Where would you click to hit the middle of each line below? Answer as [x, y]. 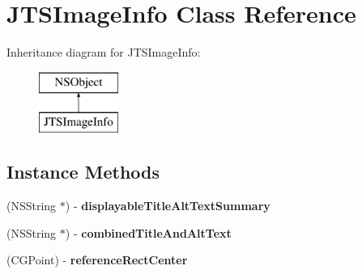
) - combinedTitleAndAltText [148, 232]
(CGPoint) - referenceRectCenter [97, 260]
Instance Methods [83, 172]
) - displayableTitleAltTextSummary [168, 206]
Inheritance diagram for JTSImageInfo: [104, 52]
